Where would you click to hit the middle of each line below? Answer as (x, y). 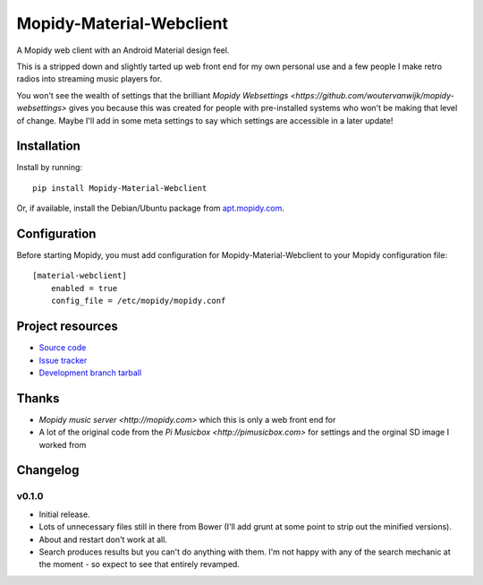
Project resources (67, 327)
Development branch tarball (90, 373)
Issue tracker (63, 360)
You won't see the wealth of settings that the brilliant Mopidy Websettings (153, 95)
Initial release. (64, 514)
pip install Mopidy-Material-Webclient (120, 188)
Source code (63, 348)
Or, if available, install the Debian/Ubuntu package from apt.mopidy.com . (151, 208)
